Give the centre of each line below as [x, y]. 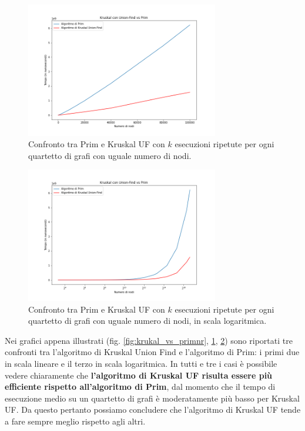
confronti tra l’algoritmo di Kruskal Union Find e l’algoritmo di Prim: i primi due [152, 352]
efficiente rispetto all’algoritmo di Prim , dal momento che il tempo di [140, 387]
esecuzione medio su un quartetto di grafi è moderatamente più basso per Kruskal [152, 398]
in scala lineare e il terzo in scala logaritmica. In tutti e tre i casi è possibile [141, 363]
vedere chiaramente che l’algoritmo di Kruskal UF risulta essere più [139, 375]
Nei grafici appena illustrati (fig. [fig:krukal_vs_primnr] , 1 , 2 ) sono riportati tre [149, 340]
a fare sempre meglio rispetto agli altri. [75, 421]
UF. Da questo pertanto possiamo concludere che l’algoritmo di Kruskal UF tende [153, 410]
